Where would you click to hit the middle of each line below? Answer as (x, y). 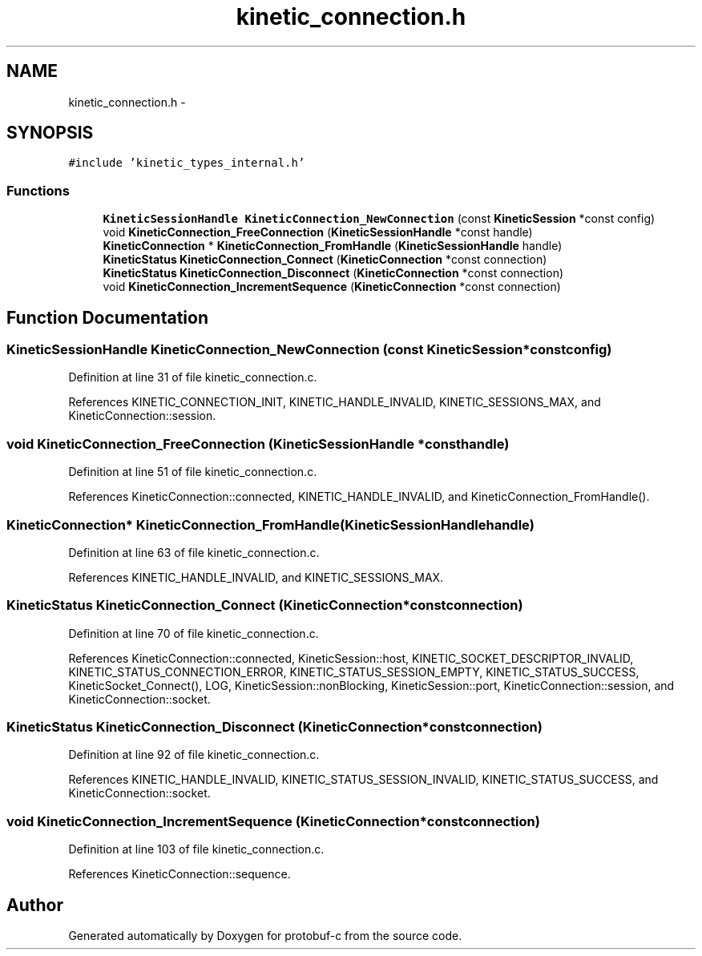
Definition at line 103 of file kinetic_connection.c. (196, 849)
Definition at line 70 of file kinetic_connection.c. (194, 633)
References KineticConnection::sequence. (180, 874)
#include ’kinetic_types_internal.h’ (187, 163)
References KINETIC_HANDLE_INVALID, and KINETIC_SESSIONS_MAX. (256, 577)
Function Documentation (107, 317)
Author (35, 905)
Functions (38, 190)
